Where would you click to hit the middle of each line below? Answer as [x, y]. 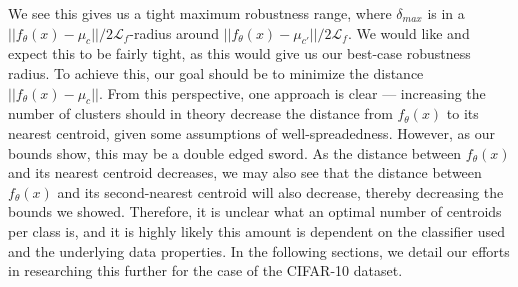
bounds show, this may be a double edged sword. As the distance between [235, 152]
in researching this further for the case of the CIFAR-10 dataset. [205, 270]
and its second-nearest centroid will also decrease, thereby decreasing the [280, 191]
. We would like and [408, 32]
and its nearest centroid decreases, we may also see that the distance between [245, 172]
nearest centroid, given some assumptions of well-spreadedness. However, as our [251, 132]
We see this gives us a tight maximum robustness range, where [200, 13]
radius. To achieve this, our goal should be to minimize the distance [216, 72]
